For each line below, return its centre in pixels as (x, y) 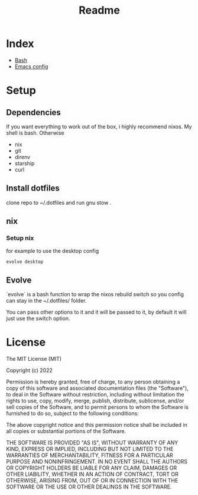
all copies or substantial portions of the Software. (66, 431)
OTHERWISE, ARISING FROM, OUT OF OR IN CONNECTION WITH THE (92, 481)
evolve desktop (25, 262)
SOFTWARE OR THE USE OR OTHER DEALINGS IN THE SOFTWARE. (89, 487)
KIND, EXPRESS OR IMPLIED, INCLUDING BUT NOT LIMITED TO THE (90, 449)
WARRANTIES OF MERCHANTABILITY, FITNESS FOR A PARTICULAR (90, 455)
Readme (99, 10)
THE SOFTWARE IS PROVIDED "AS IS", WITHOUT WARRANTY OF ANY (92, 443)
